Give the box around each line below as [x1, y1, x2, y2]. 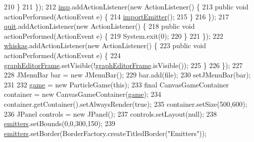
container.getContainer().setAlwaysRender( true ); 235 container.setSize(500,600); [4, 98, 248, 109]
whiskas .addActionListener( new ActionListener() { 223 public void [4, 40, 206, 51]
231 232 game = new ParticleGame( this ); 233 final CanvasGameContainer [4, 79, 229, 89]
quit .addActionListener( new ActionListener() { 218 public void [4, 21, 195, 31]
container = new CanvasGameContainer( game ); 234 [4, 89, 161, 99]
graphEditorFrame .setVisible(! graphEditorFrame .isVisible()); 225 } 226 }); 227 [4, 60, 243, 70]
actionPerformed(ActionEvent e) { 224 [4, 50, 121, 60]
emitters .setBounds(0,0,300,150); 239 [4, 118, 115, 129]
